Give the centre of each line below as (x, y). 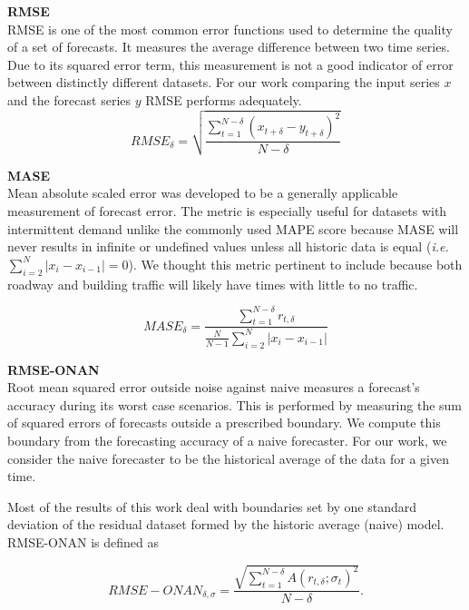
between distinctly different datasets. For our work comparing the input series (224, 82)
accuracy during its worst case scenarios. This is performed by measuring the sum (235, 404)
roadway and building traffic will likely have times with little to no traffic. (213, 284)
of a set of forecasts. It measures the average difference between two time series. (229, 47)
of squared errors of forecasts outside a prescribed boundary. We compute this (224, 423)
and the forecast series (69, 99)
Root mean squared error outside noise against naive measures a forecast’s (214, 387)
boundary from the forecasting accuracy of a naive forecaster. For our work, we (227, 440)
